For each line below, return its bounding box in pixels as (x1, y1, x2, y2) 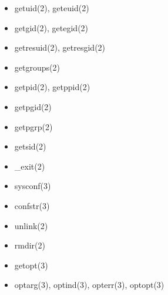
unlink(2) (14, 219, 48, 231)
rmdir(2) (14, 239, 46, 251)
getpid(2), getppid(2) (14, 81, 90, 93)
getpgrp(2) (14, 120, 53, 132)
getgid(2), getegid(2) (14, 21, 89, 34)
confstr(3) (14, 199, 50, 211)
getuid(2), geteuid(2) (14, 2, 89, 14)
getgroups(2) (14, 61, 60, 73)
